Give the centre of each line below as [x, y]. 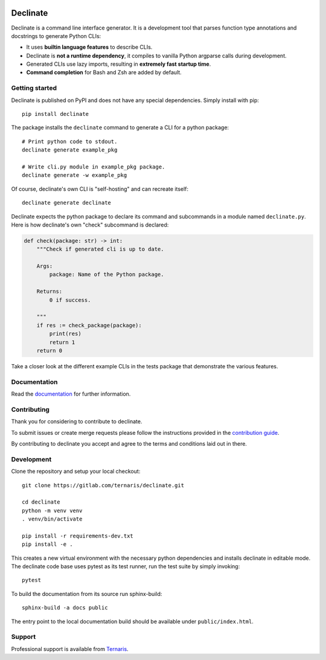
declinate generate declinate [67, 203]
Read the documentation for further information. [71, 394]
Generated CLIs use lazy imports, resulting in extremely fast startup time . [119, 64]
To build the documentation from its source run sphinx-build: [87, 594]
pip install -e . [47, 544]
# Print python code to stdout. [70, 141]
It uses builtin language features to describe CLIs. [89, 47]
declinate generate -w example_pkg [75, 175]
